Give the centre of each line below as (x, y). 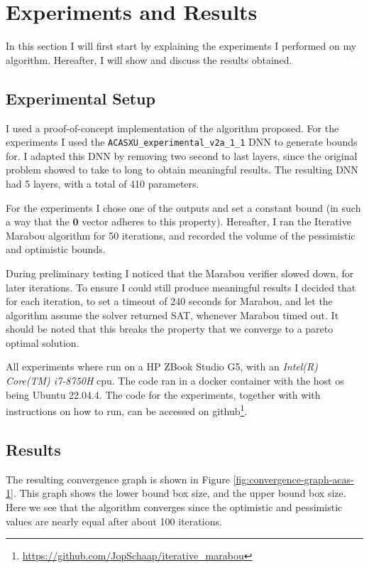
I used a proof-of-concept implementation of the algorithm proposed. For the (172, 128)
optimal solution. (43, 342)
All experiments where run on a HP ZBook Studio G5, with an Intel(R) (162, 366)
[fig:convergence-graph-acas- (293, 479)
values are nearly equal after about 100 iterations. (114, 521)
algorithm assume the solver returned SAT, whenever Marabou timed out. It (172, 315)
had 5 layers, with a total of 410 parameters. (103, 183)
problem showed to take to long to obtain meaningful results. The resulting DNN (182, 170)
